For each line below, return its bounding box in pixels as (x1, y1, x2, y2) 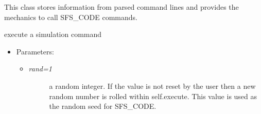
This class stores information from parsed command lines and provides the (4, 2, 239, 12)
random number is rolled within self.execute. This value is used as (49, 90, 257, 101)
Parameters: (16, 46, 54, 56)
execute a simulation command (4, 29, 102, 40)
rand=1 (28, 63, 52, 74)
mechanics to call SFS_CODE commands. (4, 11, 137, 22)
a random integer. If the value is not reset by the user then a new (49, 80, 256, 91)
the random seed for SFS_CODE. (49, 101, 156, 111)
